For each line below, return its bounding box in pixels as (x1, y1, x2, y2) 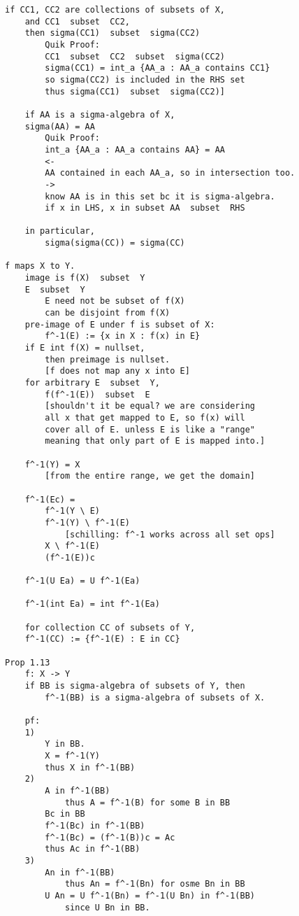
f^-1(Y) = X (24, 459, 80, 470)
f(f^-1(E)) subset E (45, 389, 150, 400)
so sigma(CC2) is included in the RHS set (45, 74, 245, 85)
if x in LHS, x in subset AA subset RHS (45, 203, 245, 213)
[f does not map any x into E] (45, 366, 190, 376)
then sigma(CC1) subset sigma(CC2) (24, 28, 200, 38)
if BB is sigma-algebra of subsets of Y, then (24, 681, 245, 691)
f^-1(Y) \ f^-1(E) (45, 517, 130, 528)
